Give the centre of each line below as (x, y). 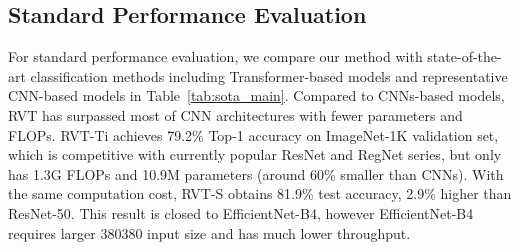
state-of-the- (464, 56)
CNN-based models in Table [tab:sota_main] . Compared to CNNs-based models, (256, 95)
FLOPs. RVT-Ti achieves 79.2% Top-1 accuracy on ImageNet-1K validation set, (253, 134)
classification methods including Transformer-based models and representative (269, 75)
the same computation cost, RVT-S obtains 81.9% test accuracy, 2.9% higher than (260, 193)
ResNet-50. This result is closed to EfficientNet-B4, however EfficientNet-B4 (241, 212)
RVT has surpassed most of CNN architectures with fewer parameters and (235, 114)
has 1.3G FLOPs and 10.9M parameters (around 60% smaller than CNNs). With (256, 173)
